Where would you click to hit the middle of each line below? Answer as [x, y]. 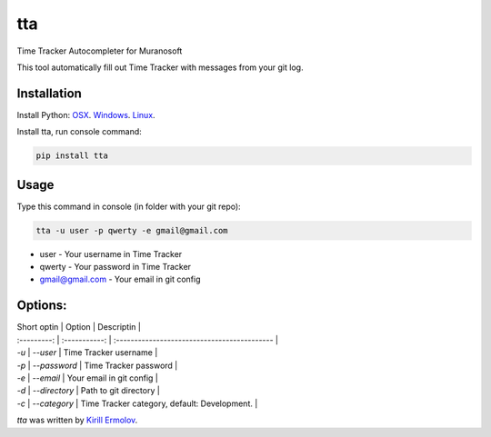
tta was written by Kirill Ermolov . [77, 420]
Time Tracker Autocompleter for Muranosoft [100, 51]
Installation [49, 93]
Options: [42, 306]
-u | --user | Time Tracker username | [87, 353]
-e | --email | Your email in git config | [88, 378]
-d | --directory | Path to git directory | [89, 391]
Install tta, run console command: [80, 132]
